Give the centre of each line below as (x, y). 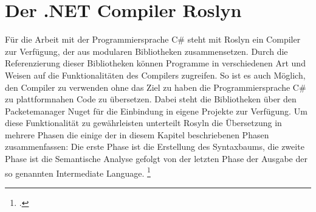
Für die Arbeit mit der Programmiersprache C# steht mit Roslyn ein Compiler (153, 39)
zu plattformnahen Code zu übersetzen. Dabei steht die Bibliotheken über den (151, 99)
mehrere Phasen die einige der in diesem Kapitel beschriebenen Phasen (137, 134)
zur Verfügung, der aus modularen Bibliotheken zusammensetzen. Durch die (146, 51)
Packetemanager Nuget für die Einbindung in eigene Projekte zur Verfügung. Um (156, 111)
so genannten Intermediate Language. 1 (78, 172)
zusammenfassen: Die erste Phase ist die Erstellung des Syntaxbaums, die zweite (155, 147)
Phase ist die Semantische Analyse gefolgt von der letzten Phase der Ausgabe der (156, 159)
